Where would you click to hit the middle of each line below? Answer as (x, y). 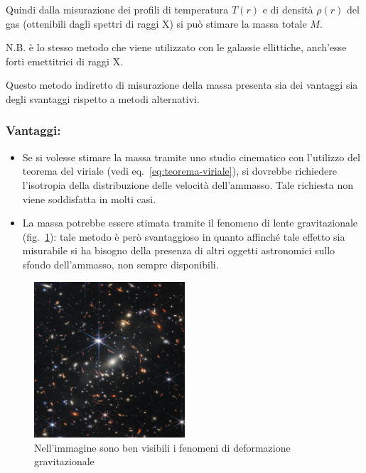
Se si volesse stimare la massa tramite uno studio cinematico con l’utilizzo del (191, 157)
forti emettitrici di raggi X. (65, 61)
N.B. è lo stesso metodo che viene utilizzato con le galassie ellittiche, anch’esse (176, 47)
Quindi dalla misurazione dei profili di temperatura (117, 9)
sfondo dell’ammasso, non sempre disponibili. (120, 264)
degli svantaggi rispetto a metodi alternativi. (103, 98)
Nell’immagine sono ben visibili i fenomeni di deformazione (162, 447)
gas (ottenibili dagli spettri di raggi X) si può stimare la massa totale (156, 23)
